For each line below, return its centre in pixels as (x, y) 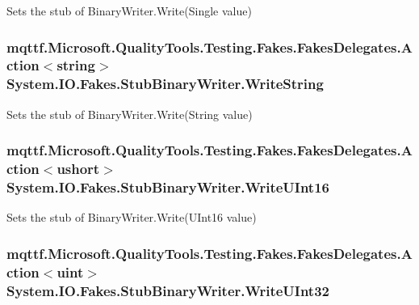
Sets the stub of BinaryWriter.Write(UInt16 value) (132, 217)
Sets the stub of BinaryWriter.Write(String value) (130, 114)
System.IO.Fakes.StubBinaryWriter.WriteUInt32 (168, 290)
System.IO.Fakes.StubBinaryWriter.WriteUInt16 (168, 187)
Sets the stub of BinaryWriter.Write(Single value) (129, 11)
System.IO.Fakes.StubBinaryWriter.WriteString (165, 84)
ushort (78, 169)
